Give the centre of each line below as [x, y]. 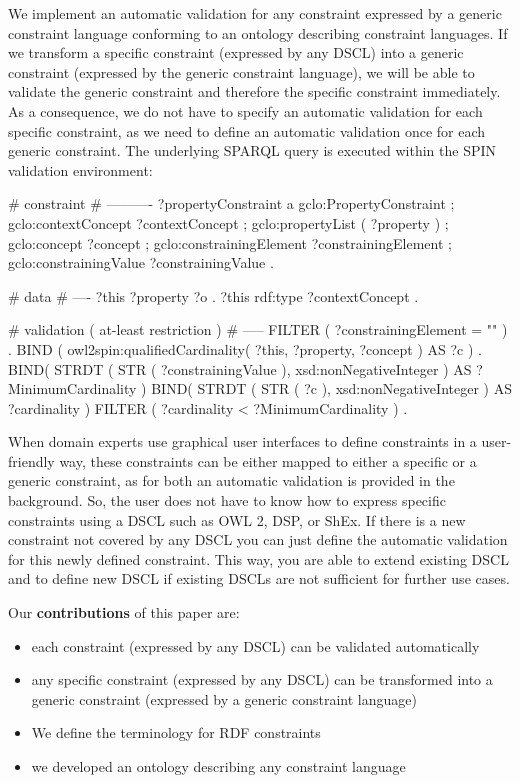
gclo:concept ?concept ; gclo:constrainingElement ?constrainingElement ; [230, 242]
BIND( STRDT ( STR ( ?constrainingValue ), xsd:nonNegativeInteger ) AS [240, 368]
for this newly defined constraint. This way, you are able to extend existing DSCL [258, 558]
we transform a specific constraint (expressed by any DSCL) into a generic [236, 52]
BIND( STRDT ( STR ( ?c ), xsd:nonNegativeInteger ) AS [331, 388]
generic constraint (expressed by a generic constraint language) [224, 698]
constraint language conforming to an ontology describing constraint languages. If [258, 32]
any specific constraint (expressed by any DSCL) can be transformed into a [262, 679]
